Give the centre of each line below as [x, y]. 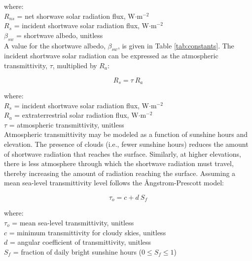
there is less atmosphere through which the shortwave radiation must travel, [119, 163]
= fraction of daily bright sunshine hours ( [77, 251]
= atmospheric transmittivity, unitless [67, 124]
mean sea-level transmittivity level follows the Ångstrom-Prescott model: [114, 183]
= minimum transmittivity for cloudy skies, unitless [88, 232]
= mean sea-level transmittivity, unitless [73, 222]
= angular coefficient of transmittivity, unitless [80, 242]
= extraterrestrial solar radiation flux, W [76, 115]
